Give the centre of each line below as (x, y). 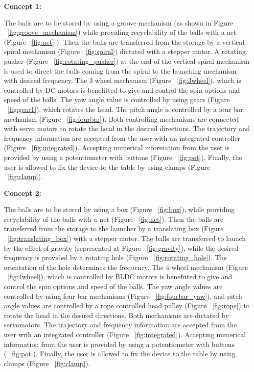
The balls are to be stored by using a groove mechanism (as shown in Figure (119, 22)
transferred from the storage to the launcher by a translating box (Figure (114, 228)
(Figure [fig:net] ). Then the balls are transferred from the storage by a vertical (124, 41)
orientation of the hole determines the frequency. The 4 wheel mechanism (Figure (126, 267)
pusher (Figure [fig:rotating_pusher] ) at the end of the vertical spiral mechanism (127, 61)
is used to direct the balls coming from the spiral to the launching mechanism (120, 70)
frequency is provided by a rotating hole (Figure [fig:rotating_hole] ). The (115, 257)
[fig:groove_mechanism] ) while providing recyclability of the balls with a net (122, 32)
